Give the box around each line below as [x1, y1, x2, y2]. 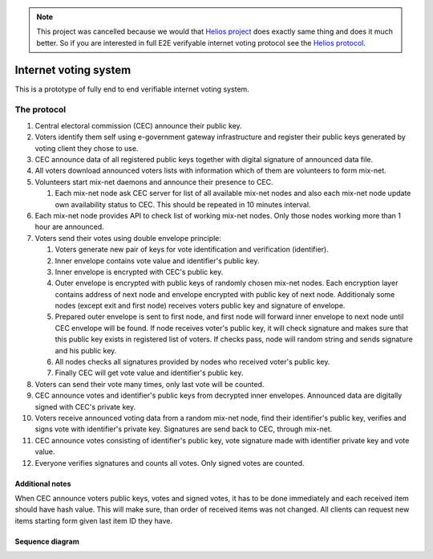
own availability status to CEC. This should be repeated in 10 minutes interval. [55, 199, 311, 209]
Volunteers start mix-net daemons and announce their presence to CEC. [34, 177, 273, 186]
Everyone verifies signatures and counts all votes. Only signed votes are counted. [34, 458, 305, 467]
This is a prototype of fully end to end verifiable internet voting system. [14, 84, 250, 94]
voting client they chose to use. [34, 143, 139, 153]
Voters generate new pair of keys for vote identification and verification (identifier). [55, 245, 329, 255]
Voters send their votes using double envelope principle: [34, 233, 222, 243]
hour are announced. [34, 222, 104, 232]
